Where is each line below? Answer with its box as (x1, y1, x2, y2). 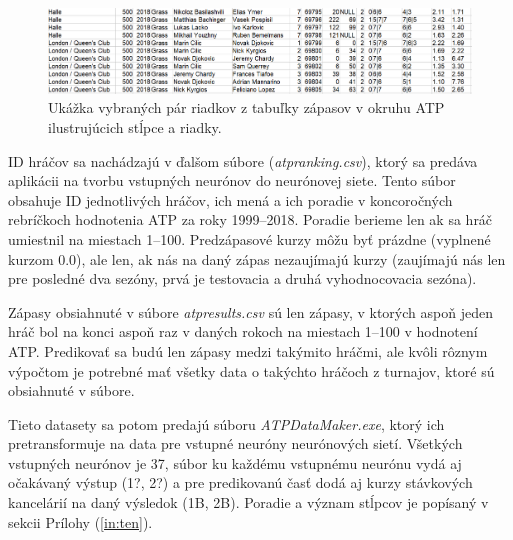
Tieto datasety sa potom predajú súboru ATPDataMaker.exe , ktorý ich (8, 413, 445, 434)
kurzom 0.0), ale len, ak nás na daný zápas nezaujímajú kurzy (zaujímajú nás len (8, 248, 506, 269)
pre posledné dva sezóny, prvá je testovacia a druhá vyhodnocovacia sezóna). (8, 268, 477, 289)
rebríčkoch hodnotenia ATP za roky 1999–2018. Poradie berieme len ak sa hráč (8, 209, 493, 230)
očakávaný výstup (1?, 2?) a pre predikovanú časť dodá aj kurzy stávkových (8, 472, 473, 493)
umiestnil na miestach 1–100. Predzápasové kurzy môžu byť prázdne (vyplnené (8, 228, 491, 249)
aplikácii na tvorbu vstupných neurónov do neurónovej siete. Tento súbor (8, 170, 456, 191)
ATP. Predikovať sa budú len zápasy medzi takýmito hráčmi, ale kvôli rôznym (8, 340, 488, 361)
